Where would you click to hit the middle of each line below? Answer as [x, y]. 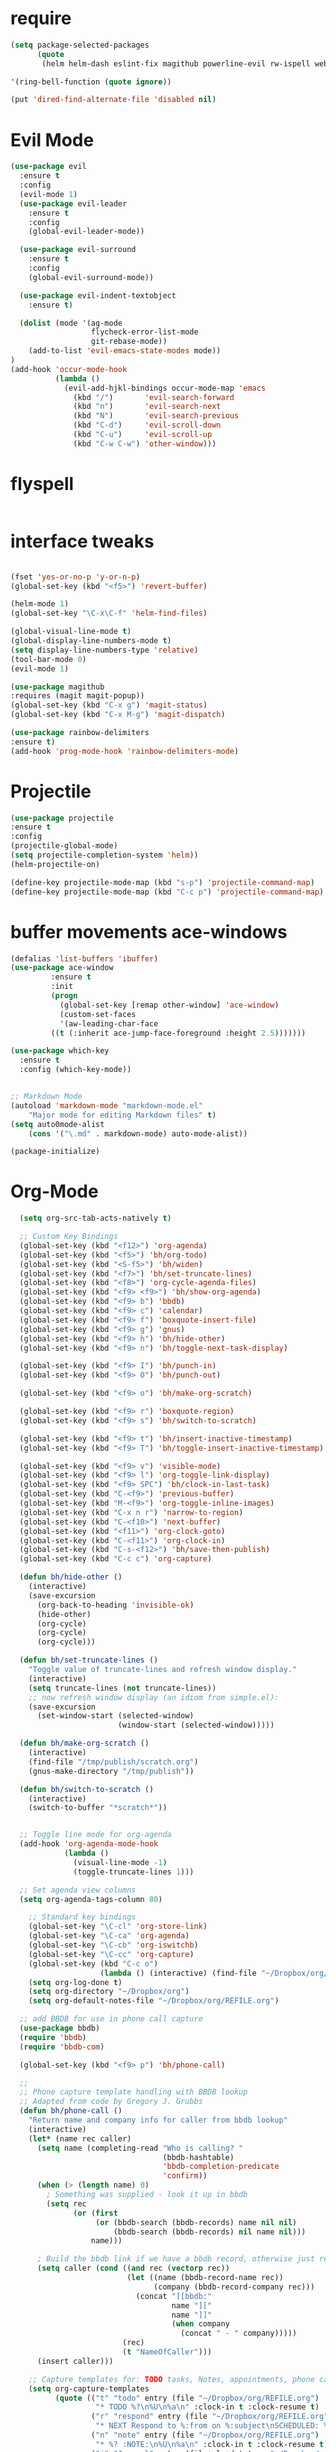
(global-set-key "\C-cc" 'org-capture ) [111, 1954]
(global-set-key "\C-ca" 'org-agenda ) [109, 1936]
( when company [200, 2324]
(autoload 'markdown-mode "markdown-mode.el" [106, 1105]
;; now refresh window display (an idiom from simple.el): [154, 1697]
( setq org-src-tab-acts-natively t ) [95, 1218]
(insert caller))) [75, 2361]
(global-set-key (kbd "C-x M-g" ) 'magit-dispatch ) [118, 715]
